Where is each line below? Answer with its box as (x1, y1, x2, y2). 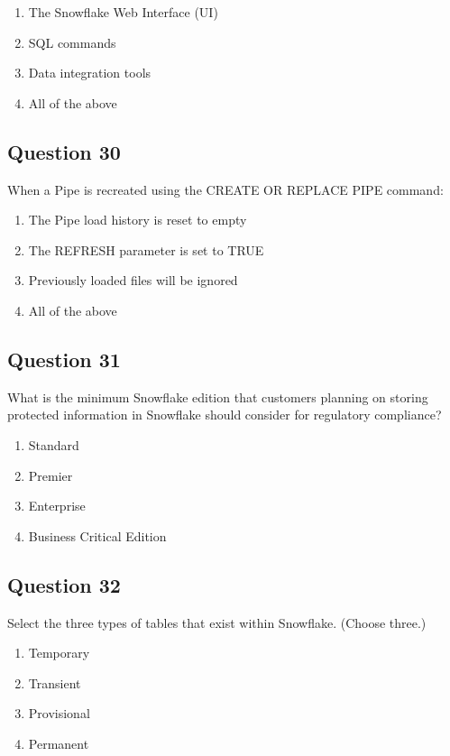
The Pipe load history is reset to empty (28, 210, 247, 229)
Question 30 (7, 137, 121, 165)
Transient (28, 673, 81, 692)
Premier (28, 466, 73, 484)
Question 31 (7, 345, 121, 373)
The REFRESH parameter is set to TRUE (28, 240, 264, 259)
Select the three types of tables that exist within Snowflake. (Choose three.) (7, 613, 427, 632)
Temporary (28, 643, 90, 662)
